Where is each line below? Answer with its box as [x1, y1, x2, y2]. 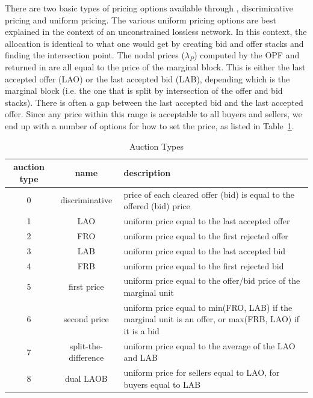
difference [69, 351, 104, 364]
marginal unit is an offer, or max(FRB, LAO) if [123, 313, 300, 325]
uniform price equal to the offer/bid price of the [123, 274, 300, 287]
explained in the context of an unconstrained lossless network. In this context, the [5, 25, 307, 38]
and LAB [123, 351, 158, 364]
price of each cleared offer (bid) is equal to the [123, 188, 294, 200]
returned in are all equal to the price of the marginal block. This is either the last [5, 60, 306, 73]
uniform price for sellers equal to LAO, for [123, 366, 280, 379]
